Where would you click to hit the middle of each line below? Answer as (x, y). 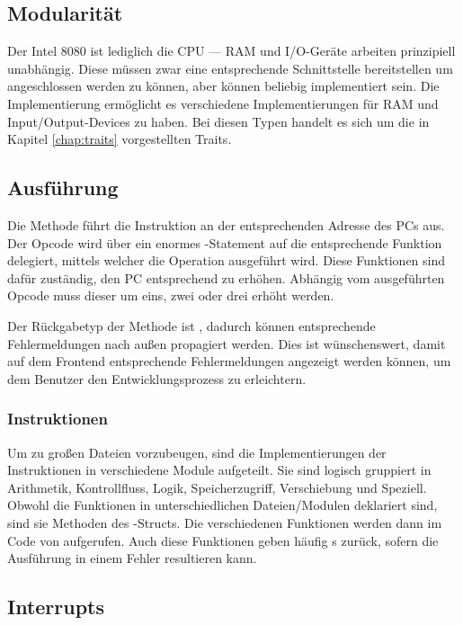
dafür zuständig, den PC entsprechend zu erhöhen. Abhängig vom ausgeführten (226, 277)
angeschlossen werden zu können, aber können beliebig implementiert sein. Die (223, 86)
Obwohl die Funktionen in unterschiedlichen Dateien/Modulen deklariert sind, (223, 505)
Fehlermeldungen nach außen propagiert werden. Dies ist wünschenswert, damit (227, 343)
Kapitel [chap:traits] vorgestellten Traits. (120, 139)
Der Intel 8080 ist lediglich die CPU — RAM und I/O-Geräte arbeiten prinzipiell (231, 51)
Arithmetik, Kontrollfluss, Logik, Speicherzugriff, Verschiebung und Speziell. (217, 487)
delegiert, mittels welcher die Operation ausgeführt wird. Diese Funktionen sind (227, 260)
